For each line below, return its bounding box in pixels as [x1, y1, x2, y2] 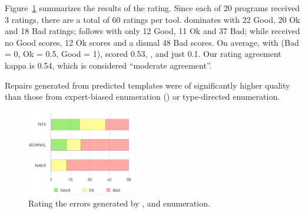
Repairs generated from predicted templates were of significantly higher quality [5, 79, 290, 91]
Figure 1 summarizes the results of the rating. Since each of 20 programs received [5, 2, 300, 13]
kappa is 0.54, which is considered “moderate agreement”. [5, 59, 212, 71]
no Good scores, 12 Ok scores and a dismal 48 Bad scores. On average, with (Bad [5, 36, 299, 48]
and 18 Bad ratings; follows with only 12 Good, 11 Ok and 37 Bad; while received [5, 25, 300, 37]
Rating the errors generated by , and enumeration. [28, 197, 210, 209]
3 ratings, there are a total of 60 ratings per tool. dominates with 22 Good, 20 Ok [5, 13, 300, 25]
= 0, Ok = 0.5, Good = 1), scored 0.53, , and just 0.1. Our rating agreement [5, 48, 281, 60]
